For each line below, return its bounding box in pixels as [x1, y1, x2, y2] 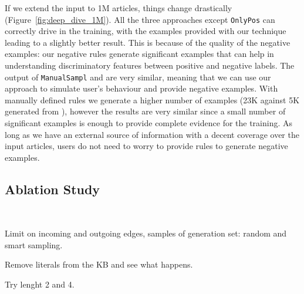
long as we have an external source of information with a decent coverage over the [5, 128, 299, 140]
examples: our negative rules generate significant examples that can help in [5, 48, 274, 60]
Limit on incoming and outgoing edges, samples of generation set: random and [5, 227, 287, 239]
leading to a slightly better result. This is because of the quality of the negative [5, 36, 291, 48]
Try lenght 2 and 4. [5, 278, 75, 290]
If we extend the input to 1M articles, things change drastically [5, 2, 232, 13]
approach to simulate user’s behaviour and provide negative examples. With [5, 82, 278, 94]
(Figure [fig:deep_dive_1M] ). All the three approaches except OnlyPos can [5, 13, 275, 25]
